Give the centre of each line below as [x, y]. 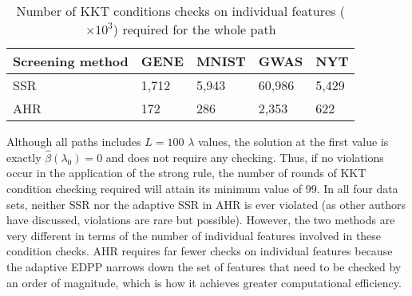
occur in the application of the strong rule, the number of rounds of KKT [186, 173]
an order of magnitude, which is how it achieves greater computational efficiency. [204, 282]
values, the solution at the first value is [293, 141]
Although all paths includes [74, 141]
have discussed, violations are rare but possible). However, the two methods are [201, 220]
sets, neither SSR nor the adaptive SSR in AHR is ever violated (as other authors [206, 204]
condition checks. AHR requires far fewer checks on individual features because [200, 251]
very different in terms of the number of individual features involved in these [194, 235]
